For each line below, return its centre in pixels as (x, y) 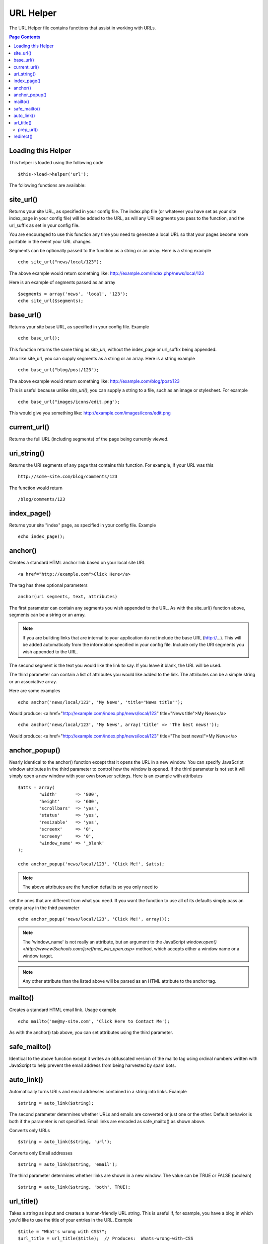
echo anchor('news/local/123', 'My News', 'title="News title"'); (100, 702)
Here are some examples (35, 691)
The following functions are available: (47, 185)
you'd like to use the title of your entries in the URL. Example (71, 1220)
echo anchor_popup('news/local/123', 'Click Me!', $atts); (91, 864)
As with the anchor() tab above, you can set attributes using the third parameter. (91, 1033)
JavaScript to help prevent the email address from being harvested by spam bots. (93, 1065)
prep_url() (28, 130)
